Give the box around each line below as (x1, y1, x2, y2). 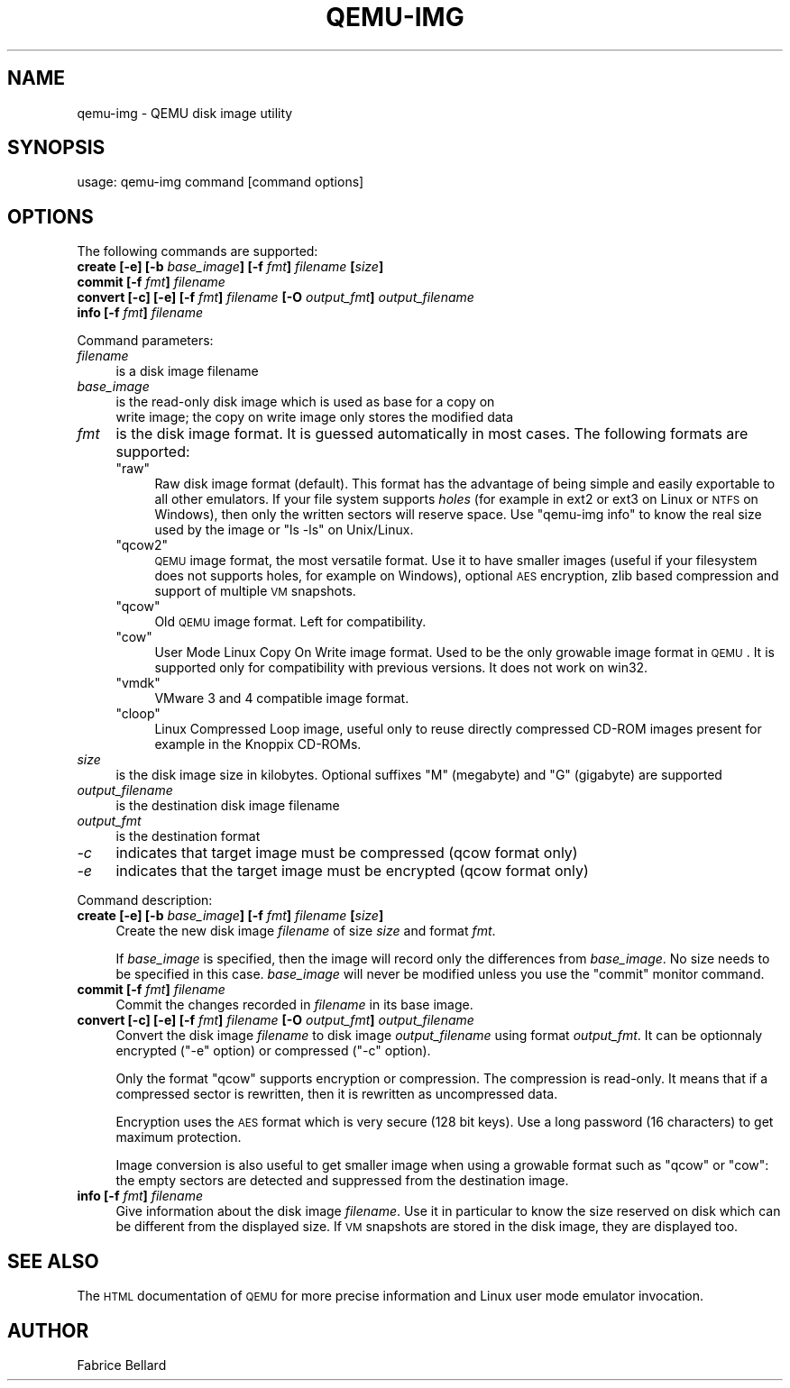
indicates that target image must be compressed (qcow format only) (115, 844, 578, 863)
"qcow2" (115, 537, 168, 553)
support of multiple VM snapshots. (154, 583, 356, 599)
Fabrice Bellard (77, 1356, 167, 1373)
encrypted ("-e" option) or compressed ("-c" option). (115, 1043, 431, 1059)
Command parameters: (77, 333, 214, 349)
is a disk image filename (115, 363, 259, 379)
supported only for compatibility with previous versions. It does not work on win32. (154, 660, 648, 676)
